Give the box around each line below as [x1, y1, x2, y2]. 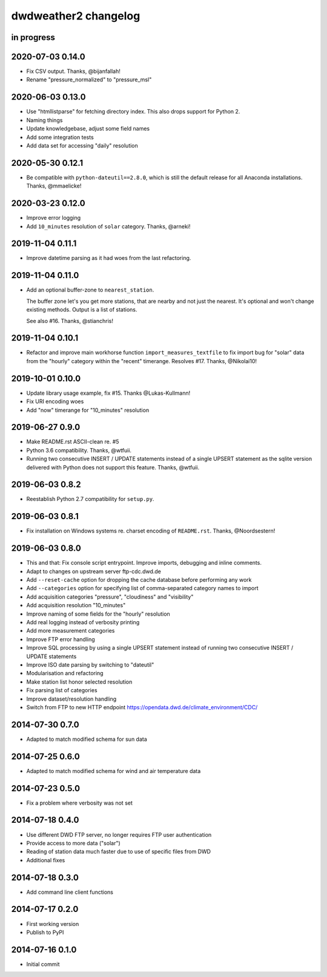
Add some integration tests [26, 134, 94, 141]
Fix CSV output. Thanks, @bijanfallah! [26, 67, 121, 75]
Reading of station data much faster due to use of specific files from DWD [26, 848, 211, 856]
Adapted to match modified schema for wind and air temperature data [26, 767, 201, 774]
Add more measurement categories [26, 627, 115, 635]
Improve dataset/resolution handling [26, 695, 117, 703]
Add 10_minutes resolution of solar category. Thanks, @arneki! [26, 222, 191, 230]
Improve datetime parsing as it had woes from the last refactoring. [26, 254, 191, 262]
